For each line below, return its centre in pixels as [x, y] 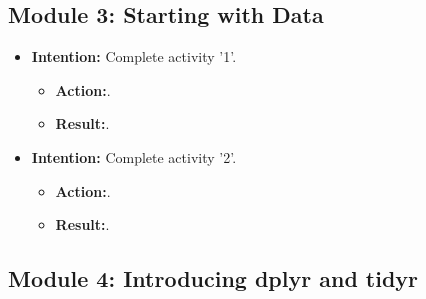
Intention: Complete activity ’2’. [134, 156]
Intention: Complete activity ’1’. [134, 56]
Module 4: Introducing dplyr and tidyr [213, 278]
